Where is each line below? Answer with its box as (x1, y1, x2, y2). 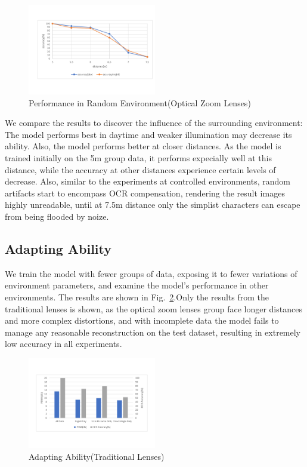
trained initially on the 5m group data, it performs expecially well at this (5, 152, 272, 164)
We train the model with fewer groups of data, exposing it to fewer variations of (5, 267, 297, 279)
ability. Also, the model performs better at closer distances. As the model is (5, 140, 281, 152)
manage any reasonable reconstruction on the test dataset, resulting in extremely (5, 325, 301, 338)
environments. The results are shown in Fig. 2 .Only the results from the (5, 290, 269, 303)
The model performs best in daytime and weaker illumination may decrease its (5, 128, 292, 140)
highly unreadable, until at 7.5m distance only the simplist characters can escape (5, 198, 300, 211)
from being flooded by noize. (5, 210, 109, 222)
